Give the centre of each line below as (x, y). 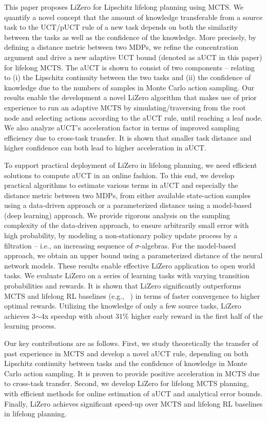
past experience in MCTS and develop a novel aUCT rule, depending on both (126, 353)
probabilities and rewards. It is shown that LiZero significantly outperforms (123, 286)
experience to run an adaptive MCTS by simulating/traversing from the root (125, 107)
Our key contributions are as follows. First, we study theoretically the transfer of (131, 343)
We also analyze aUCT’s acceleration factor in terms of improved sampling (122, 128)
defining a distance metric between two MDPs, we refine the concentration (121, 47)
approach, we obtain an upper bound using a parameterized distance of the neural (133, 255)
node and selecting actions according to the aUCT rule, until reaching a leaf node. (133, 117)
